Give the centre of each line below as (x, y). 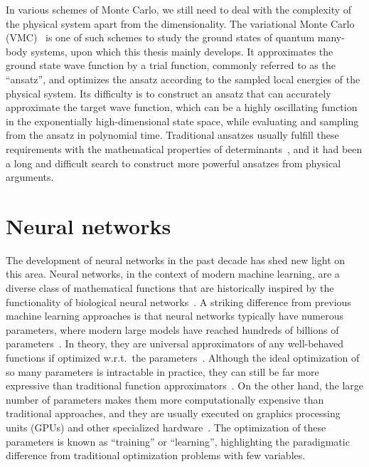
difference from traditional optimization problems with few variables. (156, 455)
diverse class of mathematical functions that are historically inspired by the (170, 288)
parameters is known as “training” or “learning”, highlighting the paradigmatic (178, 441)
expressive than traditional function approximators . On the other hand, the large (184, 385)
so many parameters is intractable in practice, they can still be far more (162, 371)
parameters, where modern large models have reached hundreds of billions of (172, 329)
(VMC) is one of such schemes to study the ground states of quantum (160, 37)
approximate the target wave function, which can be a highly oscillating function (182, 107)
